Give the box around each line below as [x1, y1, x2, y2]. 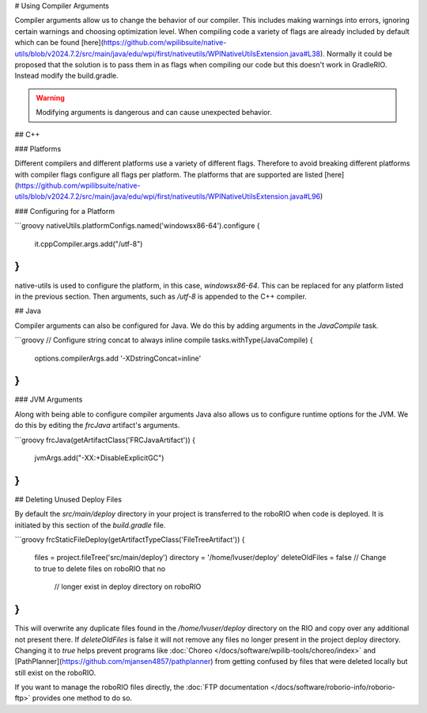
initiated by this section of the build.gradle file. [14, 520, 166, 530]
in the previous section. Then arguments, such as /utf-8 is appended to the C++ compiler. [14, 292, 308, 301]
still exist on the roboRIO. [14, 668, 96, 677]
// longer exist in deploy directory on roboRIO [54, 582, 202, 592]
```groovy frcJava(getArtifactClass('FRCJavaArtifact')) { [14, 435, 195, 444]
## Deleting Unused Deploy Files [14, 494, 123, 504]
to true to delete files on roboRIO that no [34, 563, 166, 574]
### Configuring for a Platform [14, 206, 115, 215]
